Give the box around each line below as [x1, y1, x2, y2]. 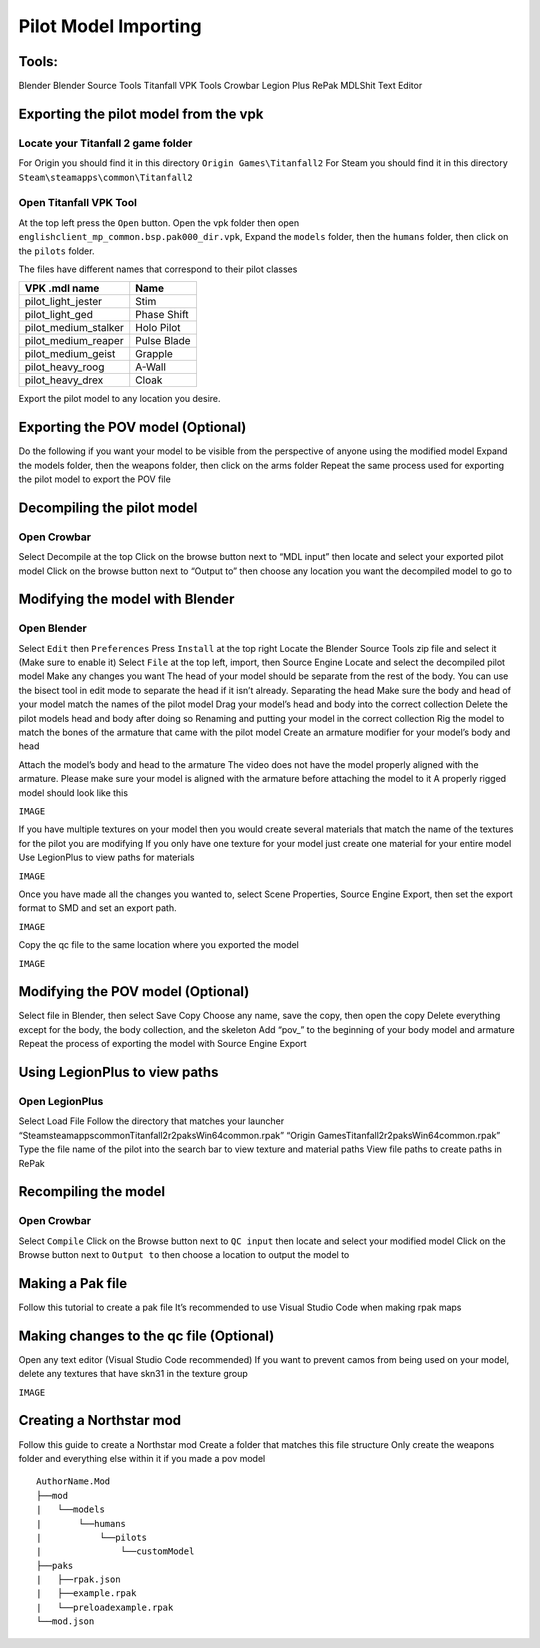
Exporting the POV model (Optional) [18, 419, 247, 436]
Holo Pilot [135, 321, 181, 335]
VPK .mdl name [24, 281, 100, 295]
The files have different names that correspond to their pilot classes [18, 263, 298, 275]
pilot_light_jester [24, 295, 103, 309]
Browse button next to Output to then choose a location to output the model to [18, 1249, 350, 1261]
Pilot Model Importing [18, 15, 202, 37]
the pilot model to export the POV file [18, 473, 172, 485]
